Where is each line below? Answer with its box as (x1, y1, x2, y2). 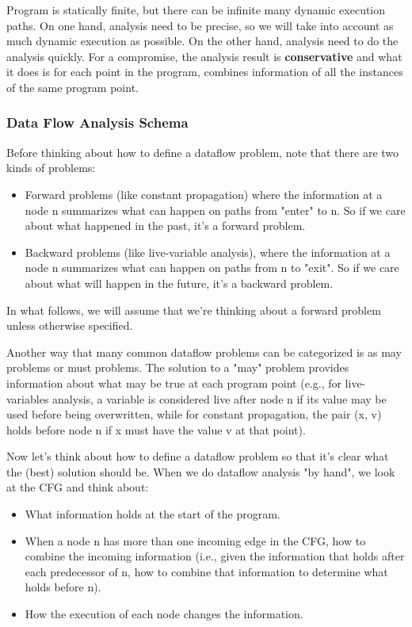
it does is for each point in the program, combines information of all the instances (6, 63, 403, 80)
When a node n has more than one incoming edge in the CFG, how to (25, 532, 366, 549)
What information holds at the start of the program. (25, 506, 280, 522)
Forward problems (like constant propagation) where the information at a (25, 185, 383, 202)
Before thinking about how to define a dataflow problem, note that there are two (6, 143, 399, 160)
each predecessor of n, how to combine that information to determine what (25, 563, 388, 579)
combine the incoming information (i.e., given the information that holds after (25, 548, 405, 564)
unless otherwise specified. (6, 317, 133, 334)
